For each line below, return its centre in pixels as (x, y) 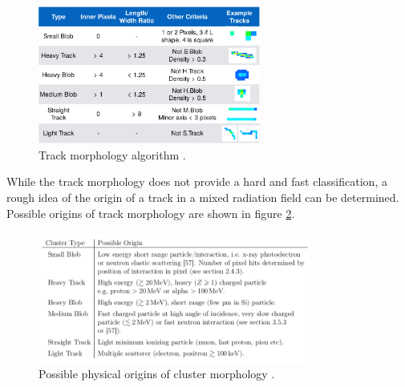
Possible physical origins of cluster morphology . (157, 374)
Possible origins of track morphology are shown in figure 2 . (151, 213)
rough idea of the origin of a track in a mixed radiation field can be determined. (203, 197)
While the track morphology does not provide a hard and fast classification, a (197, 181)
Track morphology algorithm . (112, 154)
